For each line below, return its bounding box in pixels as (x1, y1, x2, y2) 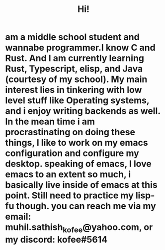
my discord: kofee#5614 (5, 234, 108, 245)
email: (5, 211, 31, 222)
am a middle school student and (5, 31, 140, 43)
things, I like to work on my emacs (5, 137, 148, 149)
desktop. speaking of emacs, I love (5, 158, 152, 169)
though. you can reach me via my (16, 200, 156, 212)
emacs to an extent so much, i (5, 169, 131, 180)
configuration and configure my (5, 148, 139, 159)
